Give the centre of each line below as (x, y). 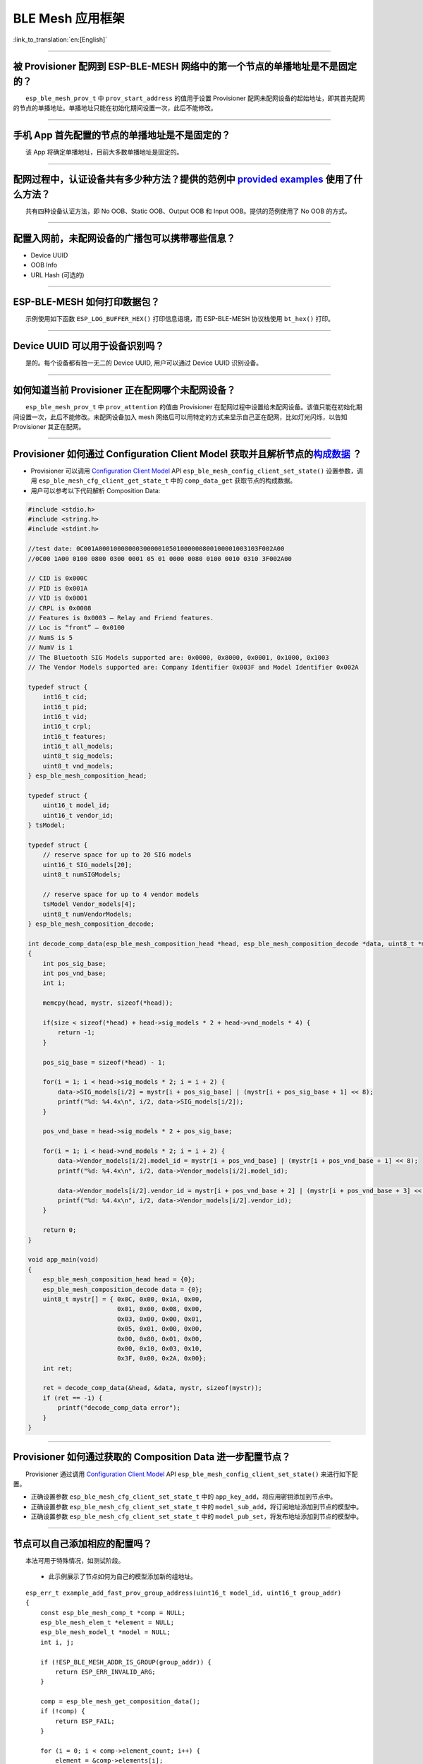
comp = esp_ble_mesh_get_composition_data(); (120, 1702)
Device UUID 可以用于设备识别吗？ (89, 346)
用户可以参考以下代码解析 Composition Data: (96, 490)
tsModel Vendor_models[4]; (90, 904)
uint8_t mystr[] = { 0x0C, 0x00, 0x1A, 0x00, (123, 1299)
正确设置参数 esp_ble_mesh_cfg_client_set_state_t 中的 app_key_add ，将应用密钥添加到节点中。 (184, 1497)
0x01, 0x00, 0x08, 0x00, (160, 1309)
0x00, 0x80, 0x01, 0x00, (160, 1339)
